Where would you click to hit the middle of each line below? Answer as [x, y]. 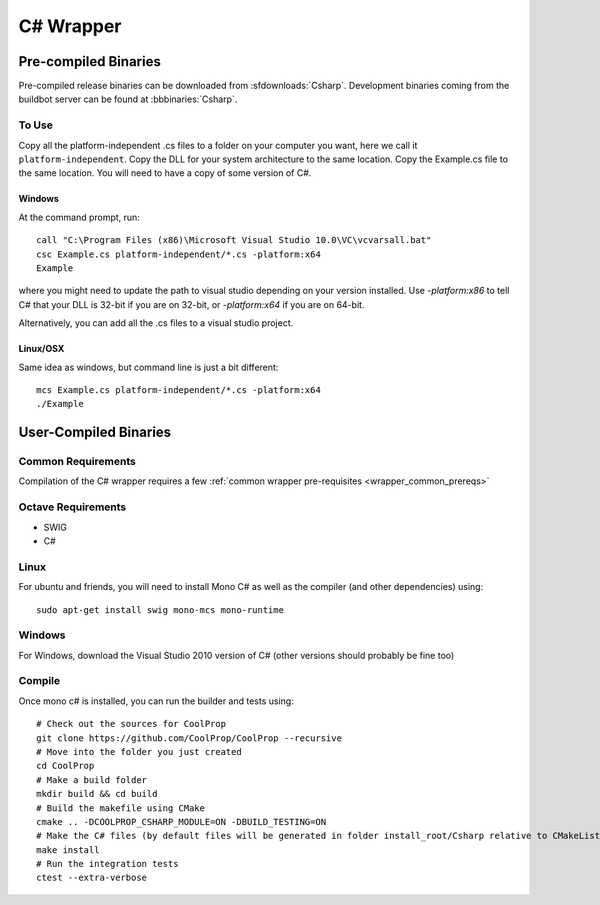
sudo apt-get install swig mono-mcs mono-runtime [160, 609]
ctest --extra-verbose [92, 878]
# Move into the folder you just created [139, 751]
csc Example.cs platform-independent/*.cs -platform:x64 [179, 254]
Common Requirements [77, 462]
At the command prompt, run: [79, 217]
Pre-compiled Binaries [90, 61]
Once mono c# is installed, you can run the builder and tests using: [156, 701]
